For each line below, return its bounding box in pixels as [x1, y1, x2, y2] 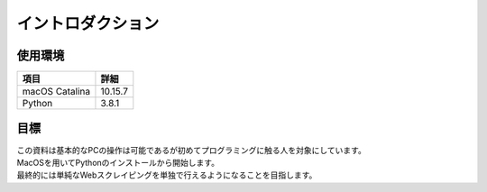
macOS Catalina [22, 86, 91, 98]
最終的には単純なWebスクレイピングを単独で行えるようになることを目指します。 [16, 169, 317, 180]
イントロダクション [16, 14, 160, 33]
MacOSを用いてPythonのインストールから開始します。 [16, 157, 220, 168]
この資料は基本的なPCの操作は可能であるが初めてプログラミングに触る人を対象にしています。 [16, 144, 367, 155]
